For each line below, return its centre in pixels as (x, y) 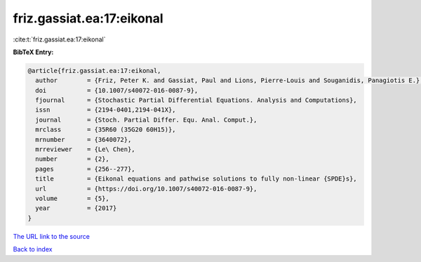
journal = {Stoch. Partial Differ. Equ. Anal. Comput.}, (146, 120)
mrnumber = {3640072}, (83, 139)
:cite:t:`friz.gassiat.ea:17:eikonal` (59, 39)
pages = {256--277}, (86, 169)
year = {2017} (76, 208)
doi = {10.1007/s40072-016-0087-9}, (117, 90)
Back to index (33, 249)
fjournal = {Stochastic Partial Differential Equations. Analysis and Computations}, (196, 100)
